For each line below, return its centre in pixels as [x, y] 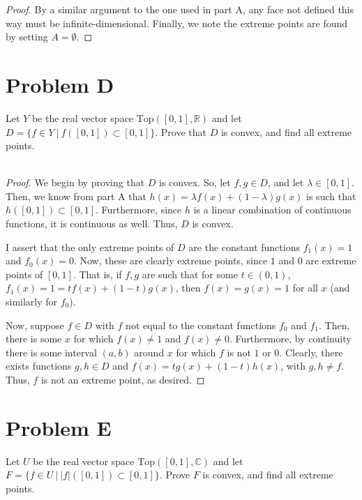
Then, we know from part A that [76, 196]
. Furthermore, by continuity [291, 339]
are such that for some [190, 274]
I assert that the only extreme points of [90, 247]
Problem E [59, 427]
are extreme [331, 260]
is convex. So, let [195, 182]
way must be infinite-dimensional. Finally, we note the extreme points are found [177, 23]
